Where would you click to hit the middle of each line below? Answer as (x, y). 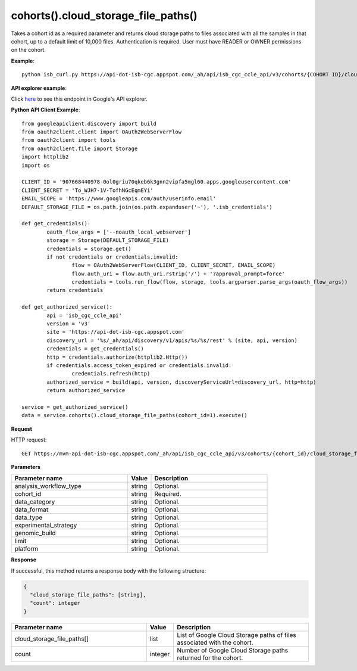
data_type (29, 517)
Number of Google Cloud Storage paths (232, 650)
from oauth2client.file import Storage (80, 148)
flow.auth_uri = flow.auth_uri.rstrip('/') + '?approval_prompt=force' (178, 274)
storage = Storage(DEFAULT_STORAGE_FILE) (108, 240)
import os (36, 165)
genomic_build (35, 533)
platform (26, 549)
